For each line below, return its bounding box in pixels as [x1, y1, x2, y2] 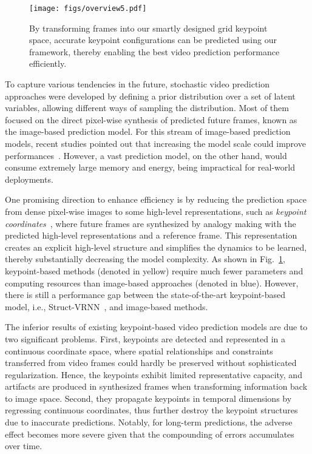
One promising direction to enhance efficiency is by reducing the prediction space [5, 193, 307, 206]
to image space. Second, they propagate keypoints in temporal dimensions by [5, 391, 292, 404]
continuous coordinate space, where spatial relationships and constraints [5, 344, 273, 357]
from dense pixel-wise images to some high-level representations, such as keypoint [5, 205, 307, 217]
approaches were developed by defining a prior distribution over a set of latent [5, 89, 296, 102]
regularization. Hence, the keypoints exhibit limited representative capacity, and [5, 368, 302, 381]
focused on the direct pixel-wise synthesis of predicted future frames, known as [5, 113, 297, 126]
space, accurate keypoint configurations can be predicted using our [29, 33, 277, 46]
